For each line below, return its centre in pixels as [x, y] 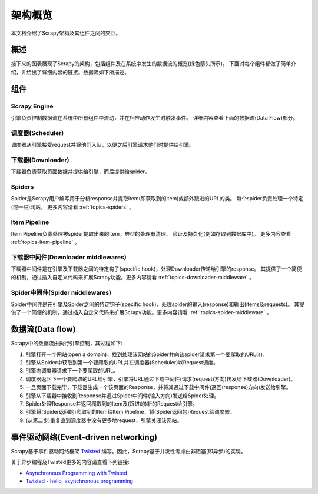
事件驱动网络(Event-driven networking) [84, 437]
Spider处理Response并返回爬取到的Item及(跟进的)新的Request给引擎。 [112, 404]
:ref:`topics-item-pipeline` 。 [45, 242]
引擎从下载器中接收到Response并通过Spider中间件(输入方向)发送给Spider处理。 [122, 396]
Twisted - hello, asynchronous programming [79, 481]
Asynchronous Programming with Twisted [77, 473]
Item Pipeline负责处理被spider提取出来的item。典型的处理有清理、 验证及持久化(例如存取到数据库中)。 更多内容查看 [151, 233]
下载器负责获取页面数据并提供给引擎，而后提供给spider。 [80, 172]
